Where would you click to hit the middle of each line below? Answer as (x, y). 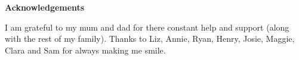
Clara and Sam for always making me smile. (85, 50)
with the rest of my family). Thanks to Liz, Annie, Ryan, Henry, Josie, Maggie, (150, 39)
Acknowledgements (45, 7)
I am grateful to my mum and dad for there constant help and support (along (147, 27)
